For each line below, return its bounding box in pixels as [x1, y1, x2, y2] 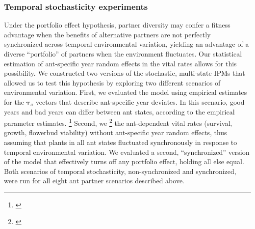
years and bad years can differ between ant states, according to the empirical [4, 106, 235, 116]
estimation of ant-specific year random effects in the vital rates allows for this [4, 58, 237, 68]
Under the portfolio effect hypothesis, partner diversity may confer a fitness [4, 20, 230, 30]
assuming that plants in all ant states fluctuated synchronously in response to [4, 137, 237, 147]
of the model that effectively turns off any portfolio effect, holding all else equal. [4, 156, 244, 167]
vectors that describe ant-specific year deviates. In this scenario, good [35, 96, 245, 107]
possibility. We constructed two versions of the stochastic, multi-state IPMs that [4, 68, 245, 78]
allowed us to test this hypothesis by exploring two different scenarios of [4, 77, 221, 87]
